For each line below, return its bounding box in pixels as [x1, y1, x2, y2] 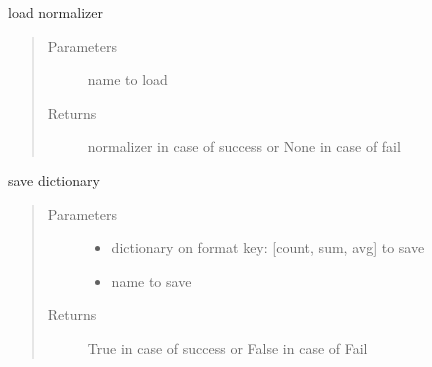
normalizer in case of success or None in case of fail [87, 136, 401, 157]
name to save [111, 270, 192, 291]
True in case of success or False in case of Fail [87, 337, 368, 358]
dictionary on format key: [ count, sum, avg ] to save [111, 237, 425, 258]
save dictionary [8, 169, 100, 190]
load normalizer [8, 2, 103, 22]
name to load [87, 69, 168, 90]
